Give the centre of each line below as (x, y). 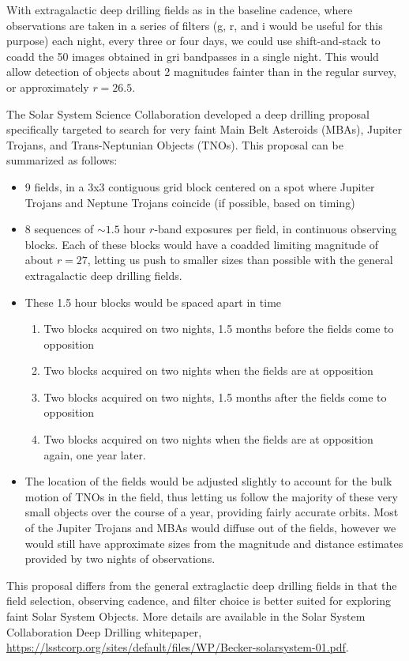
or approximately (48, 87)
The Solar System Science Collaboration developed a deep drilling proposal (188, 113)
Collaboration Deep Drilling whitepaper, (104, 631)
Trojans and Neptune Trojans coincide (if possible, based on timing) (190, 202)
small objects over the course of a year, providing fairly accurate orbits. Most (212, 512)
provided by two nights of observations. (120, 559)
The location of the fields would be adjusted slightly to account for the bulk (208, 481)
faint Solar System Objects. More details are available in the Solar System (186, 616)
